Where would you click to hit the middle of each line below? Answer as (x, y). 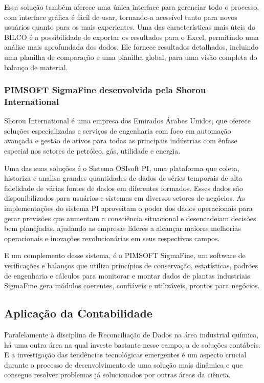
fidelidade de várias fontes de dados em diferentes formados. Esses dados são (124, 188)
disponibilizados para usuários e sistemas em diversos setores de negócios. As (125, 198)
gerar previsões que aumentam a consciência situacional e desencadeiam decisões (130, 218)
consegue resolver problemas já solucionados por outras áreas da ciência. (117, 375)
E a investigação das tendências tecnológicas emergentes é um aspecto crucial (125, 355)
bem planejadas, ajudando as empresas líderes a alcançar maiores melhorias (123, 228)
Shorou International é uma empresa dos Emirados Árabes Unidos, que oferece (127, 121)
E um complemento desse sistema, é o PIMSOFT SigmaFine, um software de (125, 255)
